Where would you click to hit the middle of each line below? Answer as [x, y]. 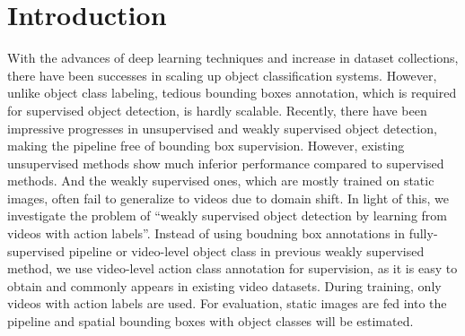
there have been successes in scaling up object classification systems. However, [222, 75]
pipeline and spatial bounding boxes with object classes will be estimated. [211, 321]
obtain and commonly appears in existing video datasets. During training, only [224, 285]
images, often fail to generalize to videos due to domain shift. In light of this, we [228, 198]
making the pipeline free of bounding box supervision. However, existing [206, 146]
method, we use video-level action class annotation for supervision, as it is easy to [232, 268]
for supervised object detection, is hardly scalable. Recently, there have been [217, 110]
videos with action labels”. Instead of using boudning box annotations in [206, 233]
